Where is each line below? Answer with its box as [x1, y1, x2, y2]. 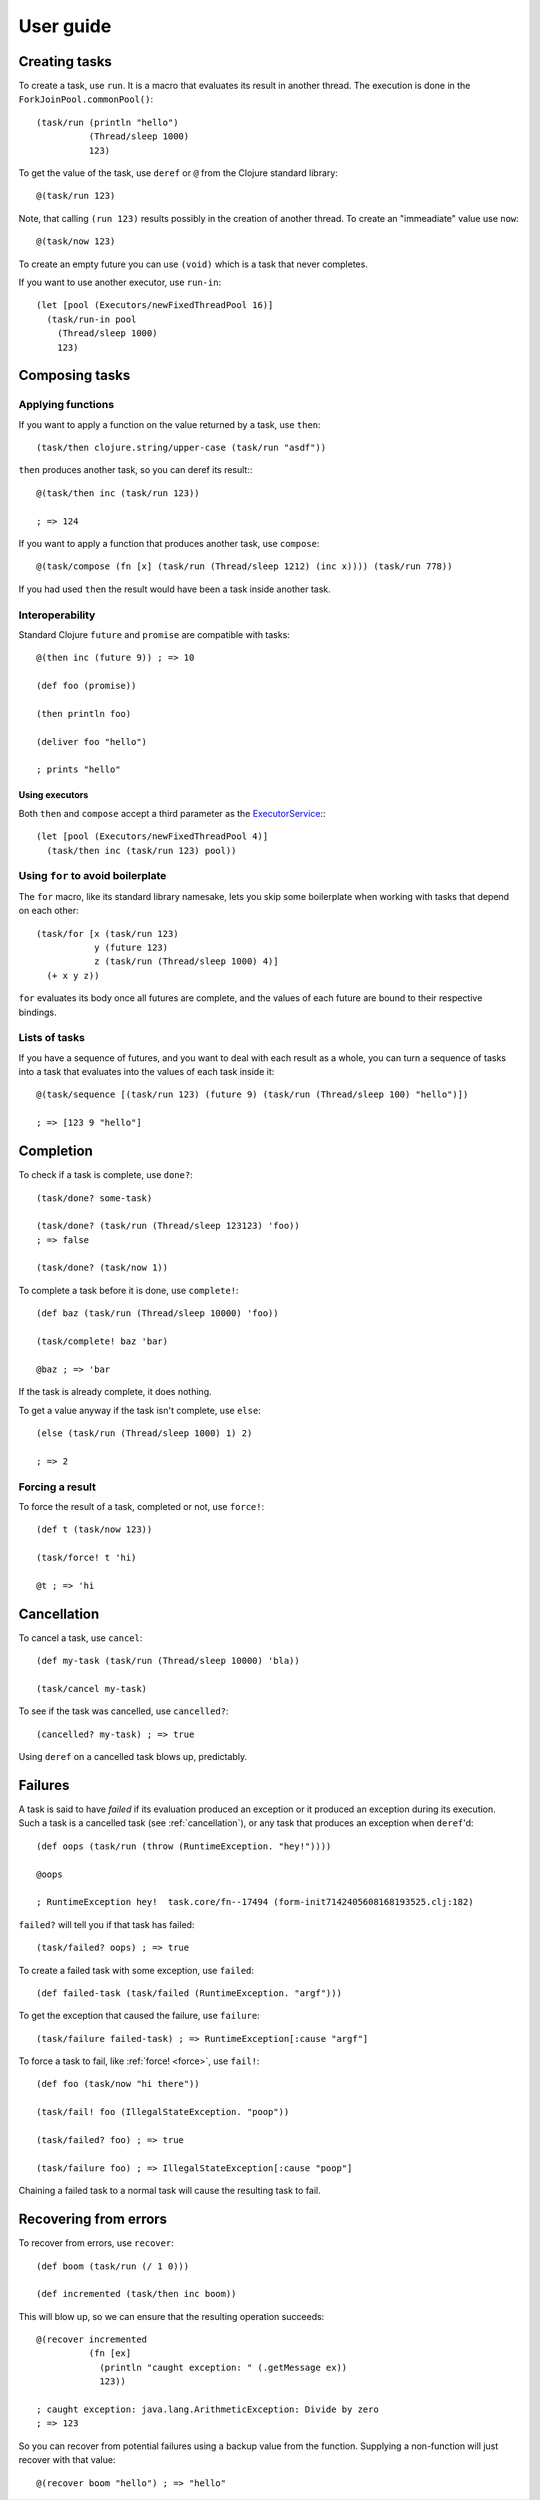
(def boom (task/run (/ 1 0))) [36, 2260, 190, 2272]
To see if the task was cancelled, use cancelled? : [18, 1705, 229, 1717]
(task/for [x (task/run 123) [36, 928, 179, 939]
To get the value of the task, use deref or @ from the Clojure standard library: [18, 167, 339, 179]
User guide [18, 15, 112, 37]
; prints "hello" [36, 764, 121, 775]
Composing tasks [18, 367, 131, 384]
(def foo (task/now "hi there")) [36, 2078, 200, 2090]
